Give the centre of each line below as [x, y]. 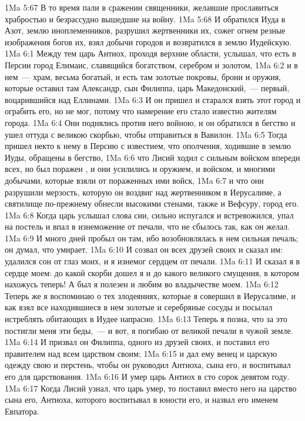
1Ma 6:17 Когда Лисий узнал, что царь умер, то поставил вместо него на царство [151, 388]
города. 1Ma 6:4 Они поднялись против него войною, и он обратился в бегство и [150, 122]
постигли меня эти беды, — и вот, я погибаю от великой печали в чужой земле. [149, 330]
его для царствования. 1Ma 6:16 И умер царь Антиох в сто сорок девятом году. [147, 376]
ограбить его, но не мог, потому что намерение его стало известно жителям [141, 111]
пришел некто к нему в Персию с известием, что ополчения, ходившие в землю [148, 146]
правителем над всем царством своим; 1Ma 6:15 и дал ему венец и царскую [141, 353]
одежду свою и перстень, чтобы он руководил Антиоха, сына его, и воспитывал [148, 365]
